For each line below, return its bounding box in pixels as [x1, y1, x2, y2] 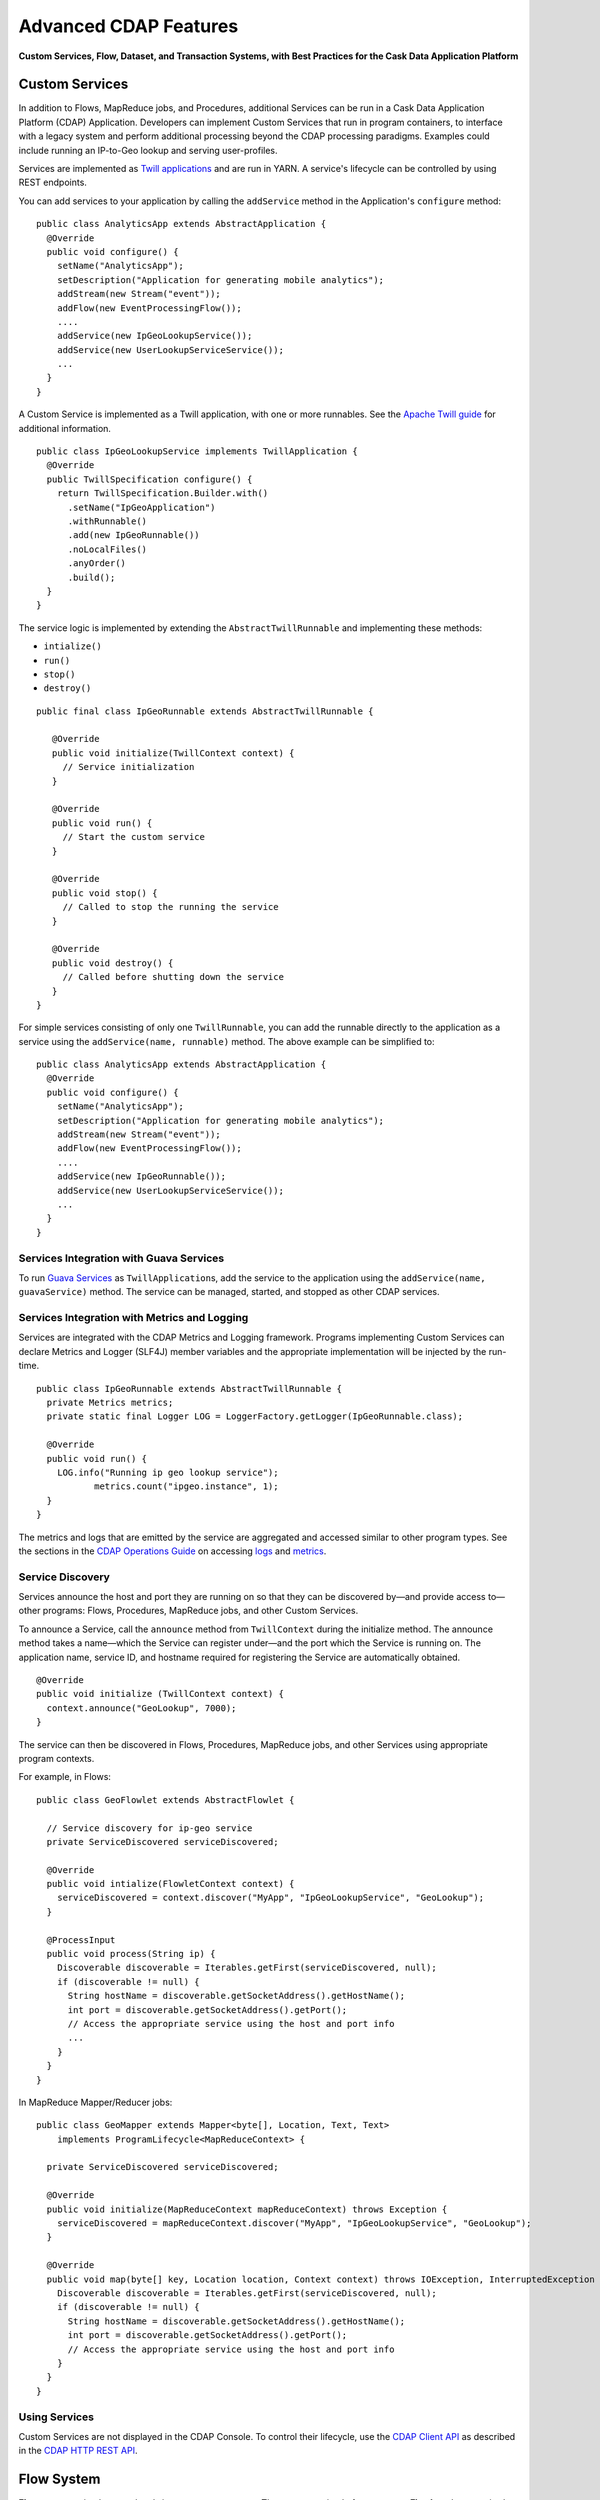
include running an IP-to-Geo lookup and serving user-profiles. [18, 144, 278, 156]
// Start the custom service [62, 831, 205, 843]
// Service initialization [62, 761, 195, 773]
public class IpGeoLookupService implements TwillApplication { [36, 446, 359, 457]
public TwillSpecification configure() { [46, 473, 253, 485]
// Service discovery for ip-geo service [46, 1822, 253, 1834]
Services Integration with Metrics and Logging [18, 1311, 249, 1325]
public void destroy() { [51, 957, 174, 969]
